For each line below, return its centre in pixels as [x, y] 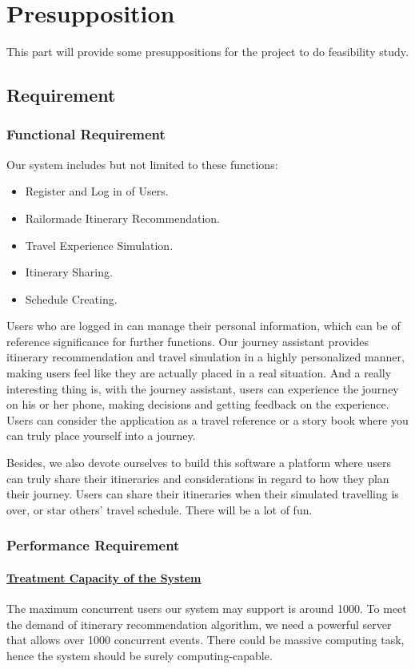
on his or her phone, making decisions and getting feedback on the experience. [198, 404]
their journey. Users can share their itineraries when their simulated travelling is [203, 494]
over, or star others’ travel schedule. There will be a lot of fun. [160, 509]
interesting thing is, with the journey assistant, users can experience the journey [203, 388]
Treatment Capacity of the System [104, 577]
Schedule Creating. [71, 298]
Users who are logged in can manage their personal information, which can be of [204, 326]
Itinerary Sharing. [69, 272]
